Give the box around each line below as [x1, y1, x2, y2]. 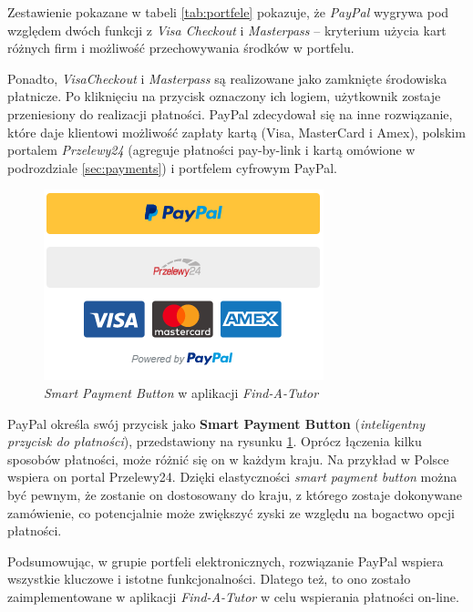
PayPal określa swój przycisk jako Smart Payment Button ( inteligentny [7, 413, 426, 433]
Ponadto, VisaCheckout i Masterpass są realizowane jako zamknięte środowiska [7, 68, 447, 87]
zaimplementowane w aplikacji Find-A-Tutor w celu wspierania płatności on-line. [7, 586, 459, 606]
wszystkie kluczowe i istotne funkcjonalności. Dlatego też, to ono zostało [7, 569, 411, 588]
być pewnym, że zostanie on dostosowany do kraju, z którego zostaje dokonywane [7, 484, 462, 504]
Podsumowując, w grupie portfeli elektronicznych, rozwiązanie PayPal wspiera [7, 551, 444, 570]
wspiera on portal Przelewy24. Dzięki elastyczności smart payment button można [7, 467, 458, 486]
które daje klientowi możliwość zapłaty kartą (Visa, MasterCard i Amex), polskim [7, 122, 466, 141]
